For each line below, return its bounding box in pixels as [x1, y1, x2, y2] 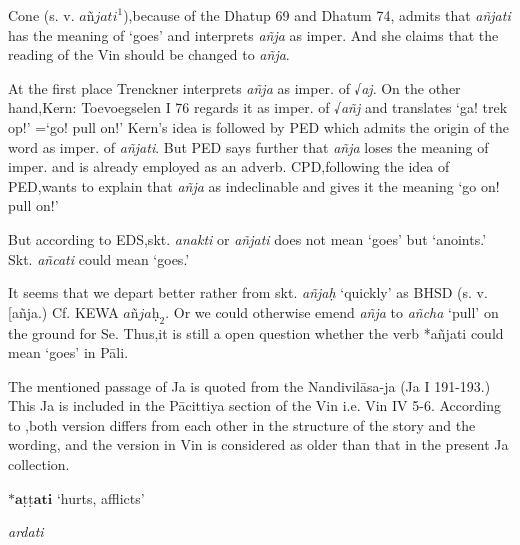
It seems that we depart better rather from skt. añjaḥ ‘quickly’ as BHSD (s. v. [8, 282, 488, 303]
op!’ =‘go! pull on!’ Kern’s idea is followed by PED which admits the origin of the [8, 116, 510, 137]
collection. [8, 454, 70, 475]
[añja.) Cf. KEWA [8, 301, 119, 322]
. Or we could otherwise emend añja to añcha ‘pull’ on [165, 301, 499, 322]
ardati [8, 521, 44, 542]
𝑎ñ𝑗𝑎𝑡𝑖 [79, 10, 118, 24]
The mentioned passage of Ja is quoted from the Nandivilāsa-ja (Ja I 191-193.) [8, 375, 491, 396]
